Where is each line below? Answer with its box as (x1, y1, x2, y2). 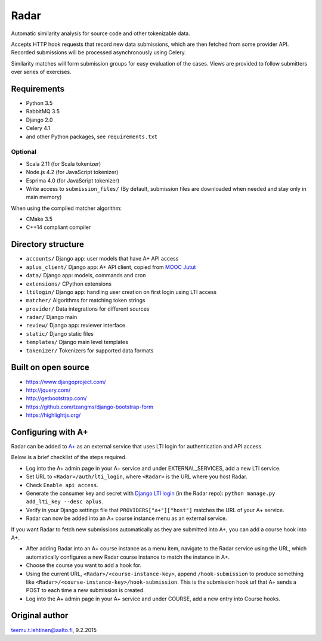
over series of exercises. (11, 69, 72, 76)
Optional (11, 148, 37, 156)
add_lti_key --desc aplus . (26, 498, 104, 505)
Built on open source (11, 363, 89, 373)
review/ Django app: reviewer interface (26, 322, 125, 329)
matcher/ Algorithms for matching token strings (26, 297, 145, 304)
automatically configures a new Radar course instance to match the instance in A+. (26, 553, 230, 561)
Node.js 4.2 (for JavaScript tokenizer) (26, 169, 119, 176)
